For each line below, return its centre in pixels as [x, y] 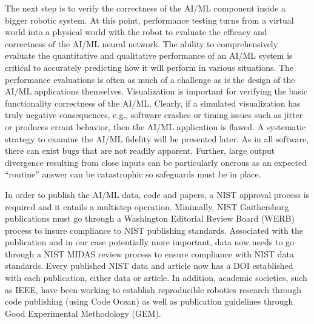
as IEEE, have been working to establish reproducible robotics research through [153, 289]
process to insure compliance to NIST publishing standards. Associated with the [154, 230]
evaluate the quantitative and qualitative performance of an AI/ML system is [149, 55]
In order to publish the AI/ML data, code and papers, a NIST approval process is [157, 194]
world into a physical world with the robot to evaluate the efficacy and [136, 32]
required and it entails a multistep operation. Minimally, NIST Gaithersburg [147, 206]
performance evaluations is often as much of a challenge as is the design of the [150, 79]
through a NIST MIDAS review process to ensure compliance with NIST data [149, 253]
